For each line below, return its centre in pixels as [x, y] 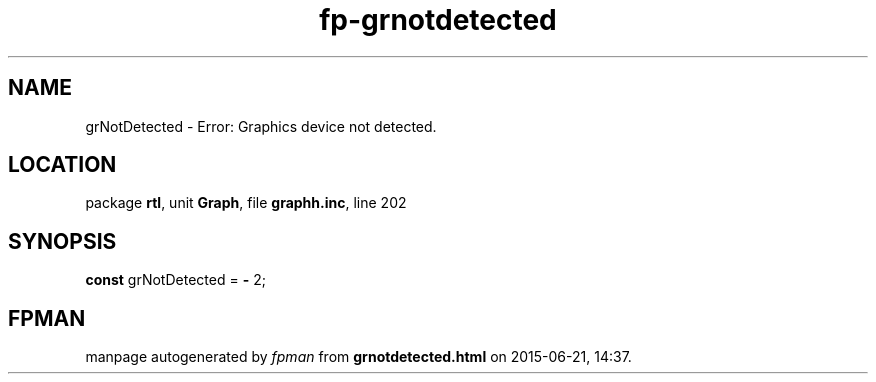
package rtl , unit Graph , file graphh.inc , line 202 [246, 203]
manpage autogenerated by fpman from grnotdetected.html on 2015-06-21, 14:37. [358, 357]
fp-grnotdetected [438, 20]
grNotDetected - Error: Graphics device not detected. [261, 126]
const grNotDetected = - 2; [175, 280]
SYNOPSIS [62, 241]
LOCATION [62, 165]
